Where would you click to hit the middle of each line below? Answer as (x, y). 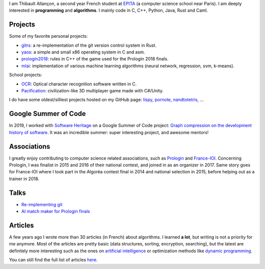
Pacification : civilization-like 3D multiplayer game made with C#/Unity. (93, 91)
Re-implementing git (42, 204)
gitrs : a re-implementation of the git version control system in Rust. (89, 45)
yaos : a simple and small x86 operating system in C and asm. (83, 52)
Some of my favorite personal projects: (48, 36)
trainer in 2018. (24, 179)
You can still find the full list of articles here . (53, 260)
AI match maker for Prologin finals (56, 212)
